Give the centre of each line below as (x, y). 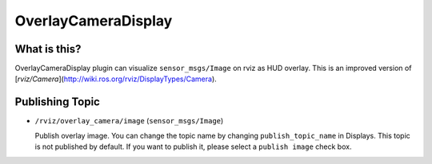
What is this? (48, 49)
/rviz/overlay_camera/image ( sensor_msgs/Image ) (129, 121)
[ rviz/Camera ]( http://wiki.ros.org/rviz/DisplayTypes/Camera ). (116, 79)
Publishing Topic (57, 102)
